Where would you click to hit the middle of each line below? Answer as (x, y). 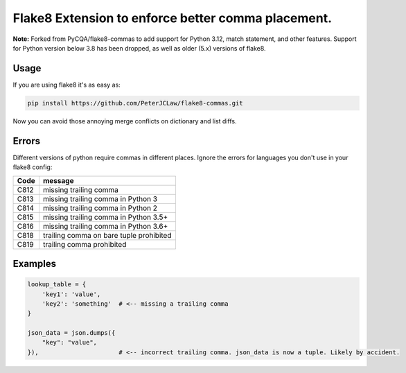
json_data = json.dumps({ (71, 333)
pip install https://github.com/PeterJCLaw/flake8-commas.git (135, 103)
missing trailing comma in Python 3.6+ (105, 226)
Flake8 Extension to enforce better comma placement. (173, 18)
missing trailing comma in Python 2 (100, 208)
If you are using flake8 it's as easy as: (67, 85)
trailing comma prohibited (85, 244)
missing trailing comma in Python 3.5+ (105, 217)
